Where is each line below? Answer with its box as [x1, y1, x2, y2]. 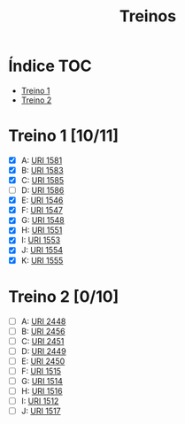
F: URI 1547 [20, 205, 64, 216]
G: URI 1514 [20, 375, 64, 386]
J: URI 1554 [20, 245, 64, 256]
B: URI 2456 [20, 326, 66, 336]
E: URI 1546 [20, 195, 64, 205]
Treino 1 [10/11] [8, 126, 119, 146]
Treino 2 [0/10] [8, 286, 119, 306]
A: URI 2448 [20, 316, 66, 327]
